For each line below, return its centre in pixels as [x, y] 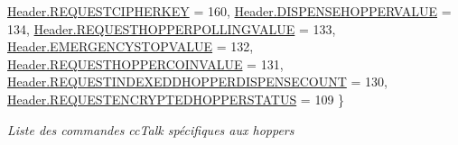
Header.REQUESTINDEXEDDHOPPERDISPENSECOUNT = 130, [197, 82]
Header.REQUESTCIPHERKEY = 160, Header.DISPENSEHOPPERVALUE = [229, 11]
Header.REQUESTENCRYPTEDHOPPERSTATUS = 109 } [176, 99]
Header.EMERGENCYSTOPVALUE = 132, [131, 46]
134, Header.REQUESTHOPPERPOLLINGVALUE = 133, [172, 28]
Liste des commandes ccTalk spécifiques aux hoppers [151, 129]
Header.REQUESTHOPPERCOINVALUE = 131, [145, 63]
